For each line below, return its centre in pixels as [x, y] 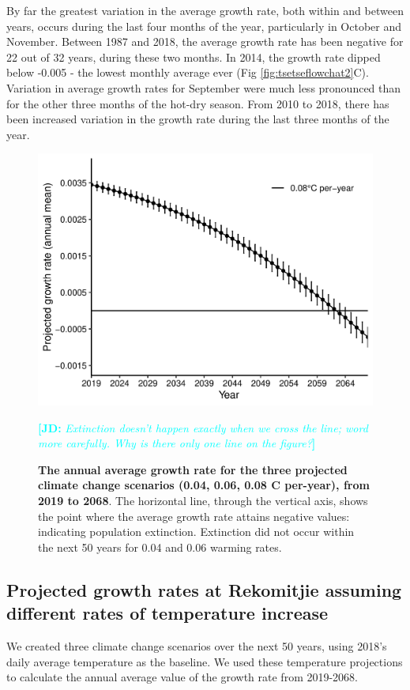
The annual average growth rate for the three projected [193, 469]
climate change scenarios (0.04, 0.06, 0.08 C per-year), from [204, 485]
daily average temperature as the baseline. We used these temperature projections [205, 661]
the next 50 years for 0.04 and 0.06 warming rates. [160, 547]
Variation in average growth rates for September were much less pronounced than [204, 87]
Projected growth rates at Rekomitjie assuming [204, 589]
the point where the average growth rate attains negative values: [194, 516]
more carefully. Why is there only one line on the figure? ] [177, 443]
